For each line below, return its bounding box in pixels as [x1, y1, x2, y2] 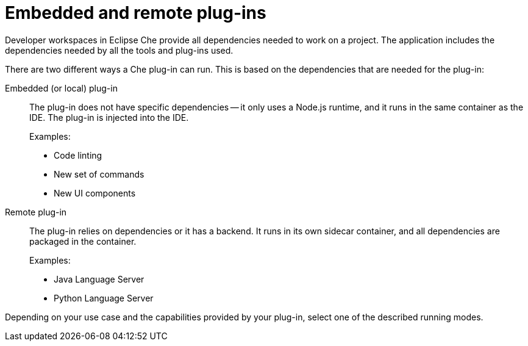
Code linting [54, 150, 102, 160]
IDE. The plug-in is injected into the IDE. [29, 112, 189, 123]
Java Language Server [54, 273, 144, 284]
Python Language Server [54, 292, 154, 303]
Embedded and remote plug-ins [5, 2, 266, 23]
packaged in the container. [29, 236, 137, 247]
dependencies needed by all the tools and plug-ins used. [5, 45, 234, 56]
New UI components [54, 187, 136, 198]
